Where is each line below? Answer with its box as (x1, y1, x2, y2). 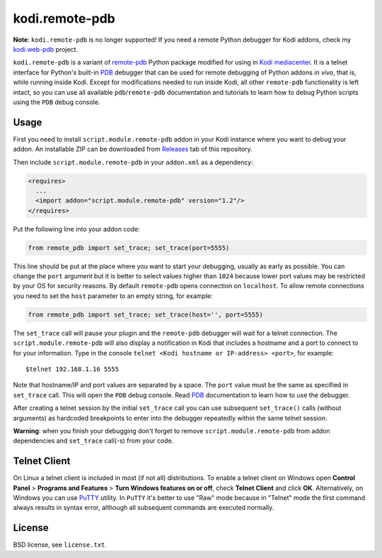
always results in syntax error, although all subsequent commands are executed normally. (13, 503, 274, 512)
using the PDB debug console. (13, 98, 100, 106)
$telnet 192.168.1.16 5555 (25, 365, 120, 373)
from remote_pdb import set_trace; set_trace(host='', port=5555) (28, 310, 263, 319)
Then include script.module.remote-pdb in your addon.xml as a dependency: (13, 158, 254, 166)
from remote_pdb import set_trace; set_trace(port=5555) (28, 244, 230, 251)
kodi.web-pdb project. (13, 45, 78, 53)
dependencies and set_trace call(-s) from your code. (13, 436, 174, 445)
